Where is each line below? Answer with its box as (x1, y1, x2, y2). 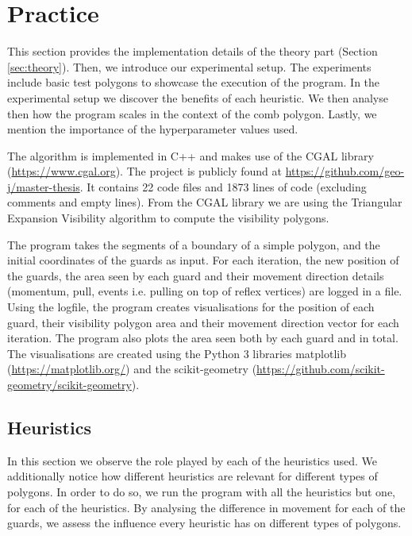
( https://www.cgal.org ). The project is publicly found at (7, 163, 283, 179)
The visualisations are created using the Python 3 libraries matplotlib (7, 345, 346, 361)
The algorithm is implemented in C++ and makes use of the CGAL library (7, 147, 374, 164)
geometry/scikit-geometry (7, 376, 132, 392)
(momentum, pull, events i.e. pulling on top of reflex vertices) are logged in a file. (7, 283, 402, 299)
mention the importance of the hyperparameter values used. (7, 121, 298, 137)
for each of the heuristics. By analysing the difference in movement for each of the (7, 499, 406, 515)
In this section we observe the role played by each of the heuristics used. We (7, 452, 378, 469)
